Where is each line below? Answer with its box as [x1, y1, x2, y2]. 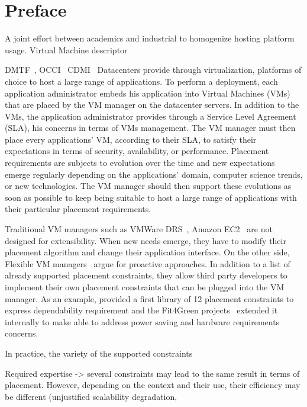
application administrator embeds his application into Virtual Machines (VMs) [5, 86, 290, 99]
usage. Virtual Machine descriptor [5, 43, 128, 56]
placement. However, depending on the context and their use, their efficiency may [5, 379, 300, 391]
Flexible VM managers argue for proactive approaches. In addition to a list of [5, 257, 290, 270]
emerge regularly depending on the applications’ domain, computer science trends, [5, 168, 303, 180]
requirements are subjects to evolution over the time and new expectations [5, 156, 275, 169]
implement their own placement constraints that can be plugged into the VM [5, 281, 285, 293]
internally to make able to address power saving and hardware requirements [5, 315, 280, 328]
